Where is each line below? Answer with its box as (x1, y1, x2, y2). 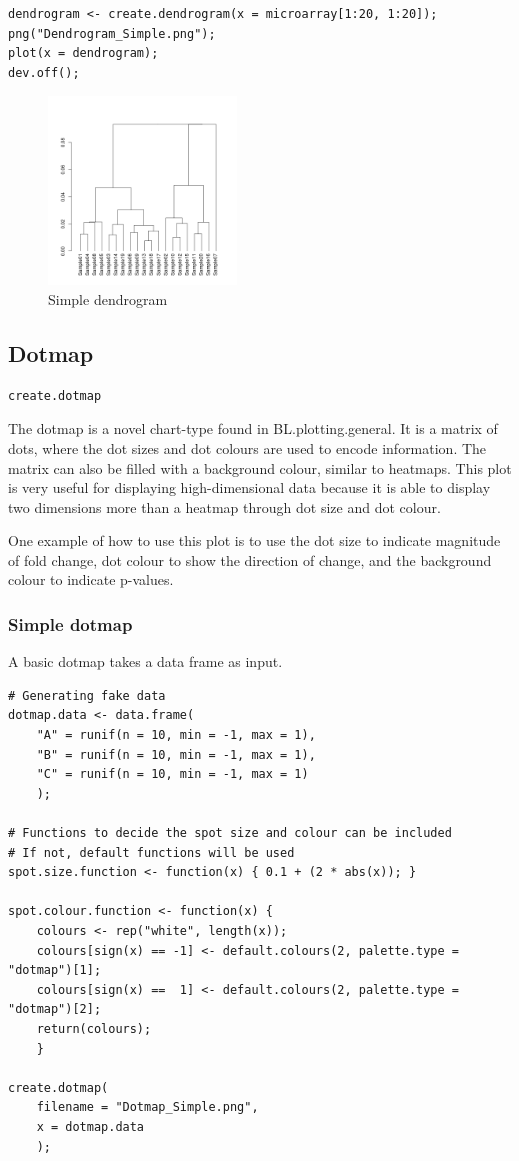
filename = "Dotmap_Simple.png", (36, 1100, 259, 1115)
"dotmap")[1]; (8, 963, 102, 978)
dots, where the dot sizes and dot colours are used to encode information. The (8, 437, 487, 458)
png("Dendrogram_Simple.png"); (8, 26, 216, 41)
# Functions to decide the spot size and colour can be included (8, 826, 452, 841)
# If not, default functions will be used (8, 845, 295, 860)
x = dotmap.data (36, 1119, 145, 1134)
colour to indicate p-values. (8, 569, 174, 590)
